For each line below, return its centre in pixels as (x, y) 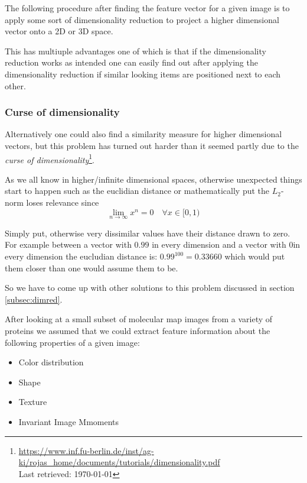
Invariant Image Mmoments (69, 421)
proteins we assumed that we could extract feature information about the (138, 330)
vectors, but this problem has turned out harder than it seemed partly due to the (152, 145)
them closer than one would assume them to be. (92, 268)
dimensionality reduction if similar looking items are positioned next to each (143, 74)
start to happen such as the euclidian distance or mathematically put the (137, 191)
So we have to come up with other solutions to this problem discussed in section (150, 288)
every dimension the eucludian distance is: (81, 256)
